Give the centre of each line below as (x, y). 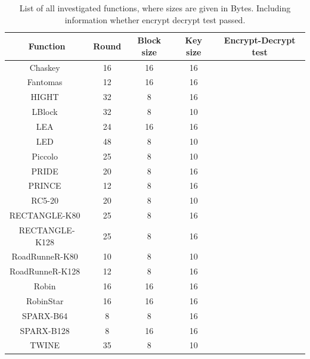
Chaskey (45, 67)
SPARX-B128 (45, 330)
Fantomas (45, 82)
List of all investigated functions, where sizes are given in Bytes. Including (155, 8)
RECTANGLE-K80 (45, 215)
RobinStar (45, 300)
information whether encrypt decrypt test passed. (155, 19)
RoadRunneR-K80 (45, 256)
